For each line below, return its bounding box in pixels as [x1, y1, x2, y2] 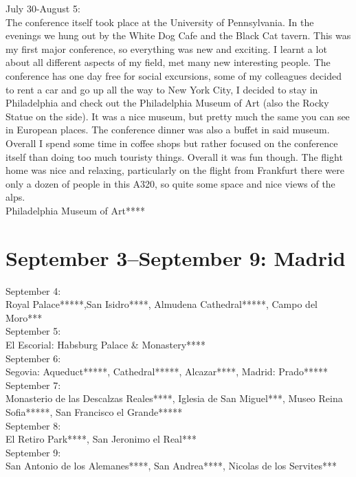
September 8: [5, 418, 61, 432]
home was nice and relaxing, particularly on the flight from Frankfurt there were [5, 163, 344, 177]
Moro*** [5, 310, 43, 324]
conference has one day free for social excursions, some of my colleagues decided [5, 68, 342, 82]
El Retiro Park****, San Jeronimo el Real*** [5, 432, 197, 446]
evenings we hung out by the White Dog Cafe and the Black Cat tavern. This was [5, 28, 351, 43]
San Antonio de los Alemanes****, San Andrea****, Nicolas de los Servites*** [5, 458, 337, 473]
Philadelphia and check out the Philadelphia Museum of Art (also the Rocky [5, 96, 329, 110]
